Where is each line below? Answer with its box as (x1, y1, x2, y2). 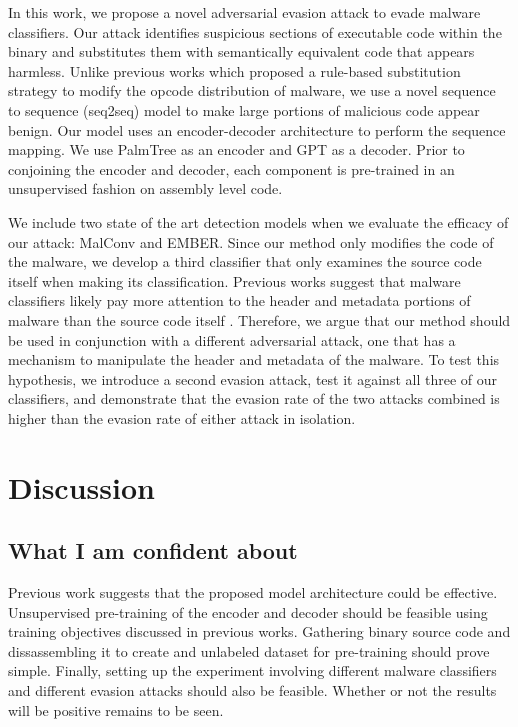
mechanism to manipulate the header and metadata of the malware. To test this (8, 349, 500, 370)
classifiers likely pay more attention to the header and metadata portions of (8, 290, 471, 311)
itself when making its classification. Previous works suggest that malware (8, 270, 461, 291)
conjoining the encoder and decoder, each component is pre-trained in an (8, 158, 455, 179)
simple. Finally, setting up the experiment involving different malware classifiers (8, 660, 497, 681)
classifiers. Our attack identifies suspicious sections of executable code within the (8, 21, 502, 42)
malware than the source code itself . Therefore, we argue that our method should (8, 309, 511, 330)
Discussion (8, 466, 155, 507)
